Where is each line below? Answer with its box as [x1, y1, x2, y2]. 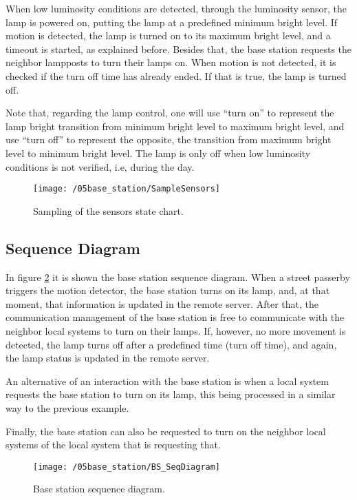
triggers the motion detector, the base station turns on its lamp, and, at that [6, 283, 330, 298]
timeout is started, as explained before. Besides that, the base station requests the [6, 41, 352, 56]
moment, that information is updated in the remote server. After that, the [6, 296, 318, 311]
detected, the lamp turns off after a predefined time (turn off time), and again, [6, 337, 337, 351]
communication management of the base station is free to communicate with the [6, 310, 345, 324]
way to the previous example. [6, 400, 129, 415]
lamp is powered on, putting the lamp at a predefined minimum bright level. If [6, 14, 338, 29]
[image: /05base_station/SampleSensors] [33, 184, 221, 194]
